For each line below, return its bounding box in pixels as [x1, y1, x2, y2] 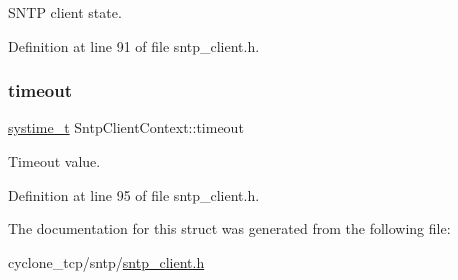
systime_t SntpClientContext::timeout [8, 117, 244, 138]
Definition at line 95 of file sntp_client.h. [8, 184, 260, 205]
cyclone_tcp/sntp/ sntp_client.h [8, 251, 205, 272]
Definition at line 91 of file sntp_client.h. [8, 35, 260, 56]
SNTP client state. [8, 2, 122, 22]
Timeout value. [8, 151, 101, 171]
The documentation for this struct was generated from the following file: [8, 218, 451, 239]
